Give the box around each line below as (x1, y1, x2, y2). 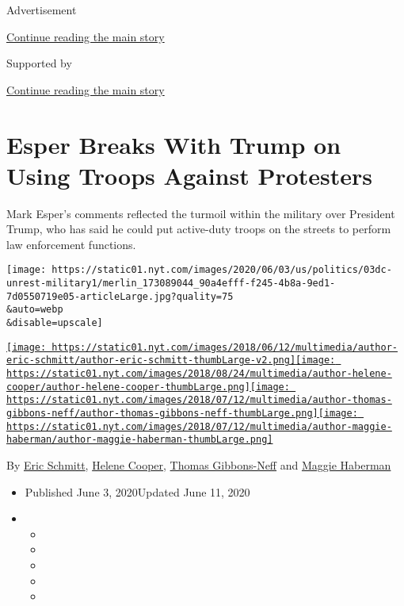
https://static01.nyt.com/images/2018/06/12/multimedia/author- (51, 341, 398, 353)
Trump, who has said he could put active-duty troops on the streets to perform (6, 221, 391, 237)
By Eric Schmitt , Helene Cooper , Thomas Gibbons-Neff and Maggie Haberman (6, 457, 391, 473)
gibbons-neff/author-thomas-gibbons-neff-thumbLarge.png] (6, 408, 318, 420)
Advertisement (6, 2, 77, 17)
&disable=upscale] (6, 317, 103, 329)
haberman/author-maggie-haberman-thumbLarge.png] (6, 434, 273, 446)
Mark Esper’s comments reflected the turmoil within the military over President (6, 205, 395, 221)
